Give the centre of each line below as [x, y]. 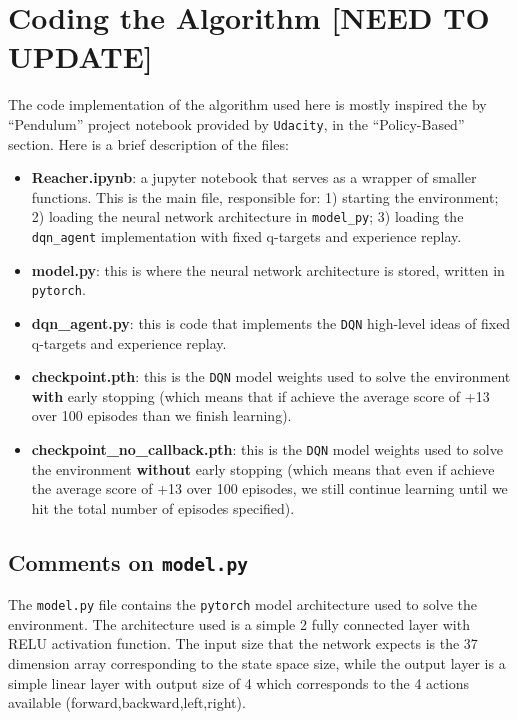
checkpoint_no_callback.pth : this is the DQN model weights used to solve [267, 449]
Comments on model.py [128, 561]
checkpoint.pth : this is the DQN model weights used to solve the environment [271, 376]
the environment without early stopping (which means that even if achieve [263, 468]
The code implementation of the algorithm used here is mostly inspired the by [247, 104]
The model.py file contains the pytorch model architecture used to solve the [242, 604]
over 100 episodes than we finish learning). [161, 415]
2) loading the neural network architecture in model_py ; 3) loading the [247, 216]
